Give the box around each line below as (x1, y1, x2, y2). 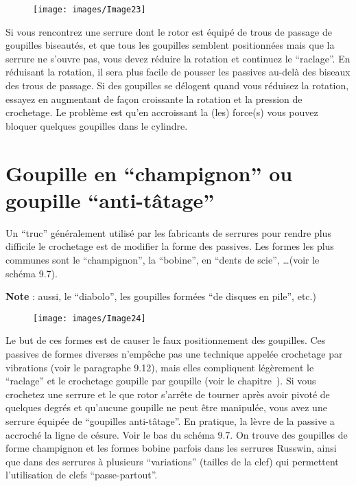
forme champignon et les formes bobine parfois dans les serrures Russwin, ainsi (5, 441, 337, 455)
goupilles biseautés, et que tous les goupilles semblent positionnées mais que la (5, 38, 335, 52)
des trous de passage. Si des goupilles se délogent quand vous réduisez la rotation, (5, 78, 349, 93)
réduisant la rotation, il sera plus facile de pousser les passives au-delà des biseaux (5, 65, 351, 79)
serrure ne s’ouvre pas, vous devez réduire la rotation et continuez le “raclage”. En (5, 51, 351, 65)
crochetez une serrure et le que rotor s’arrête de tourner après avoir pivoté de (5, 386, 330, 401)
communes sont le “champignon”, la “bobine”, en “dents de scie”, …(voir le (5, 252, 320, 266)
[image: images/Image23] (33, 5, 146, 14)
